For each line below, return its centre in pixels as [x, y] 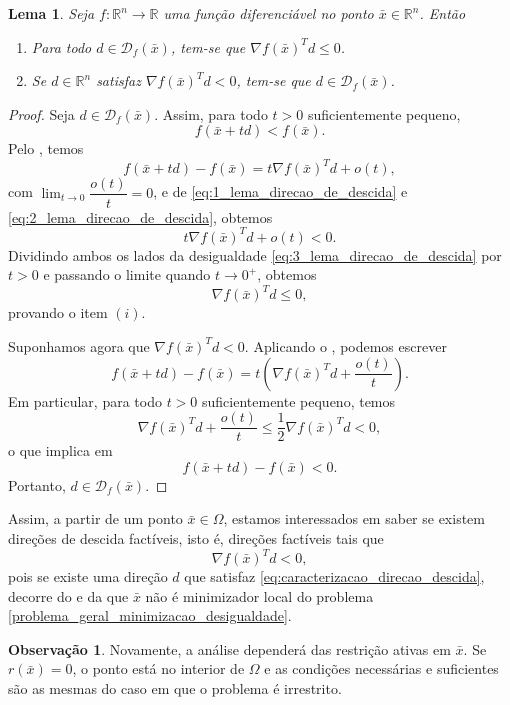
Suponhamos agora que [79, 345]
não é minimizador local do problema [259, 595]
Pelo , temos [46, 148]
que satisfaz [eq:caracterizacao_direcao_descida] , [334, 576]
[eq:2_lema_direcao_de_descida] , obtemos [140, 216]
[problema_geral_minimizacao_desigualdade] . [150, 615]
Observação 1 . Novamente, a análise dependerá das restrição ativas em [229, 648]
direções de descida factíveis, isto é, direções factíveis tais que [196, 537]
